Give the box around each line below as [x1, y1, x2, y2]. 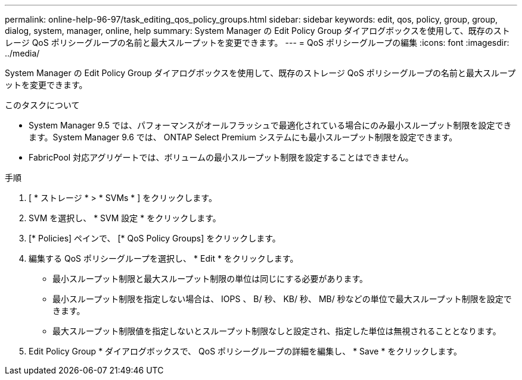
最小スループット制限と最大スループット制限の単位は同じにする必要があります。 [52, 274, 368, 284]
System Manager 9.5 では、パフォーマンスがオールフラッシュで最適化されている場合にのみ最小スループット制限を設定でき [29, 120, 512, 130]
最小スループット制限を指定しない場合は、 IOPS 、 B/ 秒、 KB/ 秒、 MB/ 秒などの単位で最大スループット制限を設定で [52, 294, 512, 304]
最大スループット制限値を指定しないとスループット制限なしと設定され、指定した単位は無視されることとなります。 [52, 326, 501, 336]
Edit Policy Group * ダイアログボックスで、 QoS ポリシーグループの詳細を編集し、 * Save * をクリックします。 [29, 346, 462, 356]
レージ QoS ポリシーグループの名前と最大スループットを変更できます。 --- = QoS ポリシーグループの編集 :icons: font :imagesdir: [5, 37, 509, 48]
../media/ [5, 48, 40, 58]
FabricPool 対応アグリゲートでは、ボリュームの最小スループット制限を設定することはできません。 [29, 152, 414, 162]
